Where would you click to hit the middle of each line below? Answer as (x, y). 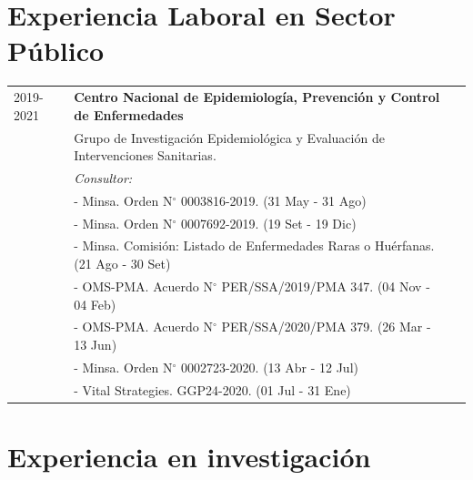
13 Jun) (96, 344)
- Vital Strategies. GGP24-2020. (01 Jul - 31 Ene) (212, 389)
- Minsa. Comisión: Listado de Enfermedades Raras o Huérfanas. (254, 245)
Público (56, 51)
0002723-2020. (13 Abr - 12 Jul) (269, 367)
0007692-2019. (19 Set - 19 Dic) (268, 223)
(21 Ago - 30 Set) (122, 264)
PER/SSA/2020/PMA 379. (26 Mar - (326, 327)
